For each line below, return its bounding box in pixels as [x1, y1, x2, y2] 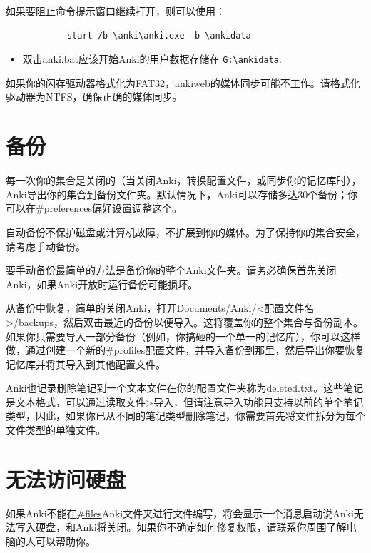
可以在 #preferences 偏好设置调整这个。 [6, 201, 183, 215]
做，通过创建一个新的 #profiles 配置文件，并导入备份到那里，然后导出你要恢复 [6, 343, 365, 357]
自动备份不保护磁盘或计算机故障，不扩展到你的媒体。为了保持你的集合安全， [6, 224, 365, 239]
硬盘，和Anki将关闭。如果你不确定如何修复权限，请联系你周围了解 [35, 519, 347, 534]
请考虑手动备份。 [6, 238, 86, 253]
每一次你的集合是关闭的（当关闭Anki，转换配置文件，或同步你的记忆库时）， [6, 173, 362, 188]
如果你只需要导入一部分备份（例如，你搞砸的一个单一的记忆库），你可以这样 [6, 328, 360, 343]
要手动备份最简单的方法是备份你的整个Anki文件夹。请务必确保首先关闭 [6, 263, 337, 278]
